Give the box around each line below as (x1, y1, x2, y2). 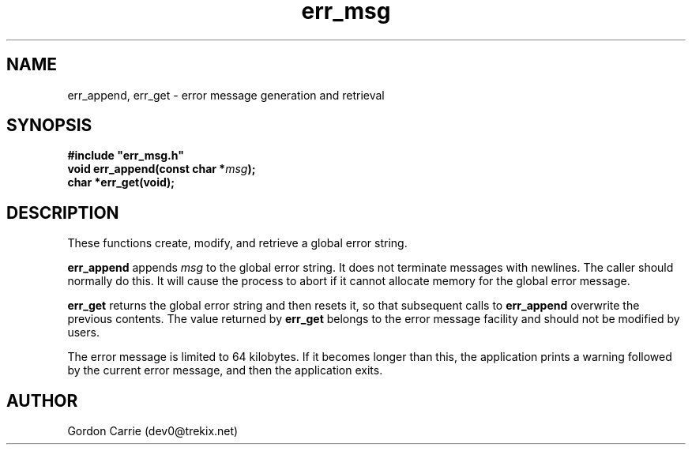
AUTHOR (6, 390, 78, 411)
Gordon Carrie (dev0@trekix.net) (67, 424, 239, 438)
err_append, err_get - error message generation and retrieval (67, 88, 385, 102)
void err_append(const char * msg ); (67, 162, 256, 176)
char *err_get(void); (67, 175, 175, 190)
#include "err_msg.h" (67, 148, 184, 163)
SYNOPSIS (6, 115, 92, 136)
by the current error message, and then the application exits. (67, 363, 383, 378)
